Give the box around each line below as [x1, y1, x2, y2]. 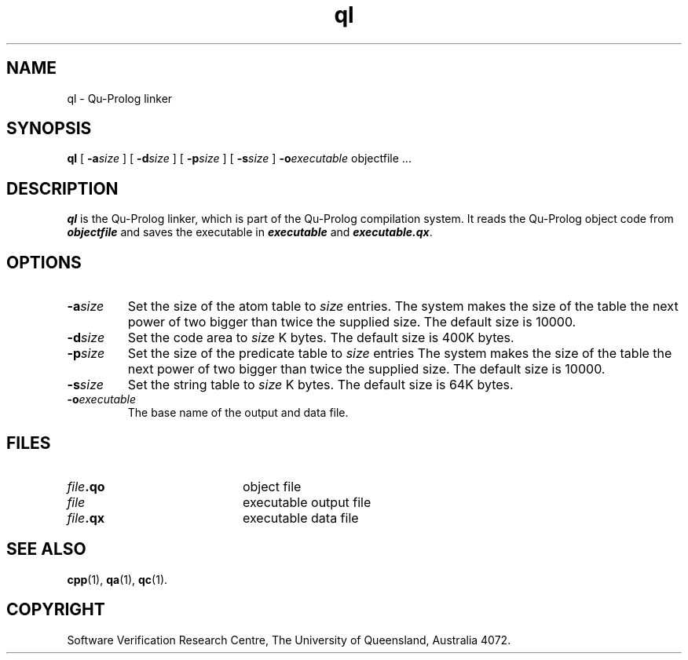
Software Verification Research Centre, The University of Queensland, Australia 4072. [67, 633, 511, 647]
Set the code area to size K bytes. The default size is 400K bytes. [127, 330, 514, 346]
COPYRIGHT [6, 600, 105, 620]
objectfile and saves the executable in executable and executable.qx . [67, 225, 433, 239]
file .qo [67, 478, 105, 494]
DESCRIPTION [6, 178, 119, 199]
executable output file [242, 494, 371, 510]
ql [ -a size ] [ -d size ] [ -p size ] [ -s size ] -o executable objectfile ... [67, 151, 412, 166]
